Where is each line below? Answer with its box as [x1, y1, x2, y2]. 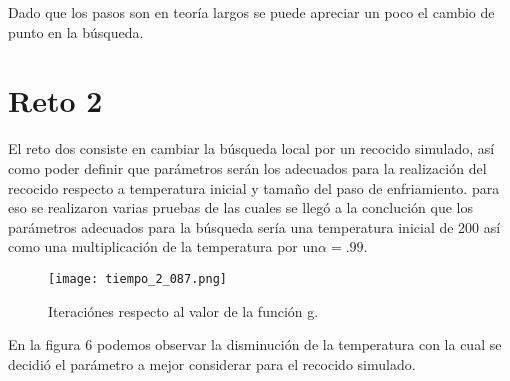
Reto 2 [8, 80, 103, 121]
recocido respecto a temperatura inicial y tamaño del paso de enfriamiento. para [8, 177, 500, 198]
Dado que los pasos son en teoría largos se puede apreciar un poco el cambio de [8, 2, 495, 22]
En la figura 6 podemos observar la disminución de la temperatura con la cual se [8, 334, 502, 355]
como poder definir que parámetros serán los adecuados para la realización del [8, 157, 487, 178]
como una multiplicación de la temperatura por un [8, 236, 319, 257]
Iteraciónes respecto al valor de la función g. [48, 300, 319, 321]
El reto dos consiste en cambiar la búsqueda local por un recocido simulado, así [8, 138, 495, 159]
